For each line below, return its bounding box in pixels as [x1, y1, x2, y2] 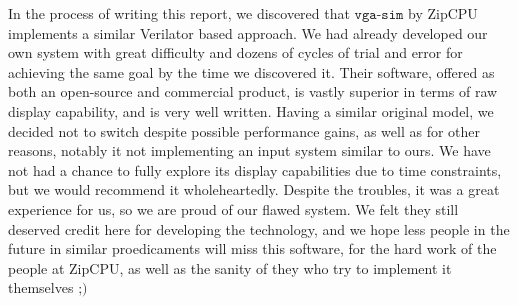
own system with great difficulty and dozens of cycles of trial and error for [8, 42, 463, 63]
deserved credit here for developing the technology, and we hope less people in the [8, 218, 510, 239]
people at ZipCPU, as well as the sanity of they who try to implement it [8, 257, 452, 278]
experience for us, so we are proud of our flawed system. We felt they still [8, 198, 459, 219]
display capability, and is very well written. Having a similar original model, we [8, 100, 494, 121]
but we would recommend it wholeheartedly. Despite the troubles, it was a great [8, 179, 500, 200]
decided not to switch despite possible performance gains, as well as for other [8, 120, 480, 141]
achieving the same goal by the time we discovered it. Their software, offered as [8, 61, 495, 82]
